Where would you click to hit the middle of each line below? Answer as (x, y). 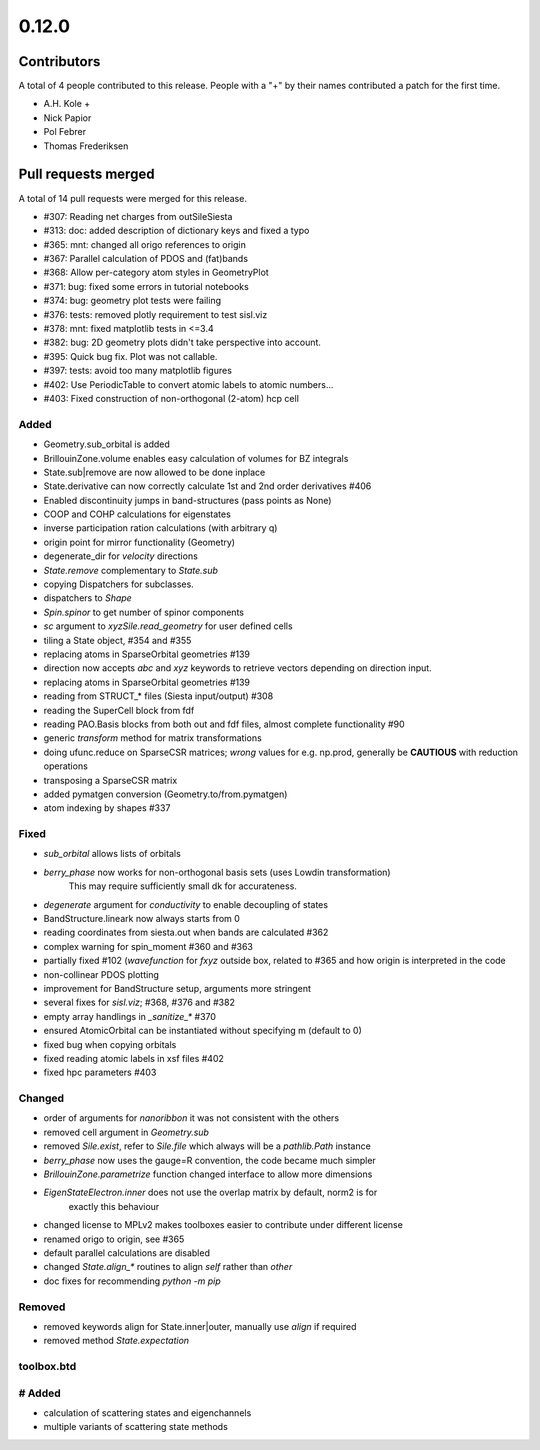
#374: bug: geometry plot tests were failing (132, 301)
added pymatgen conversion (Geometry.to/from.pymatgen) (165, 794)
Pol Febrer (65, 132)
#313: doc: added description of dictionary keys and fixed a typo (176, 231)
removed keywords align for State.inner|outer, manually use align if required (200, 1326)
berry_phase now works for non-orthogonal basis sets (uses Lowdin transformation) (217, 872)
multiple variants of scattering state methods (136, 1427)
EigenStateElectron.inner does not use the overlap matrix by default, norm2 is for (210, 1192)
